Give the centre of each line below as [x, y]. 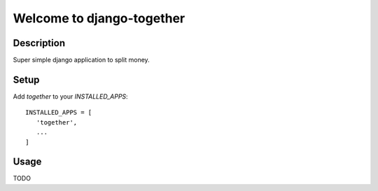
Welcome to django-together [99, 18]
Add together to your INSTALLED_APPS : [71, 96]
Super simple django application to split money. [81, 60]
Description [39, 43]
